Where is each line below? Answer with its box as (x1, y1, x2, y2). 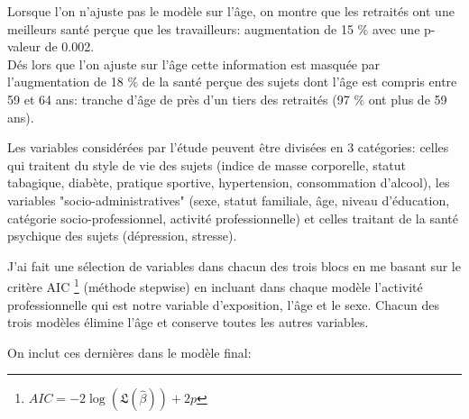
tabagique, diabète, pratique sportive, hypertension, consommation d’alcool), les (7, 173, 450, 192)
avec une (372, 19, 420, 38)
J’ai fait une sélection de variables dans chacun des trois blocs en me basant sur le (7, 256, 461, 275)
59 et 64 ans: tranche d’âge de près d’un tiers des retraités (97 (7, 89, 350, 108)
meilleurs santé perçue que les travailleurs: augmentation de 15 (7, 19, 354, 38)
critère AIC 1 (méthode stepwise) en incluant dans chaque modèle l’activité (7, 275, 423, 296)
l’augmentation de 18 (7, 72, 124, 91)
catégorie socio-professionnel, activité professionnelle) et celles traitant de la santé (7, 208, 458, 227)
